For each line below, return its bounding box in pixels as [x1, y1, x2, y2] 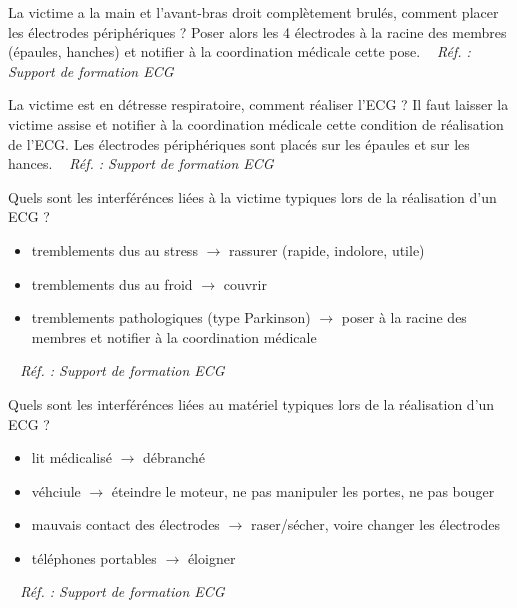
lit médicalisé [31, 447, 112, 468]
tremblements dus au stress [31, 239, 198, 260]
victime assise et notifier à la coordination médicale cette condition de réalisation [8, 113, 504, 134]
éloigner [187, 547, 236, 568]
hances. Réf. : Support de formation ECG [8, 153, 274, 174]
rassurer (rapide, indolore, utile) [228, 239, 425, 260]
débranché [143, 447, 205, 468]
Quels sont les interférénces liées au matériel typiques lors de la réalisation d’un [8, 393, 495, 414]
